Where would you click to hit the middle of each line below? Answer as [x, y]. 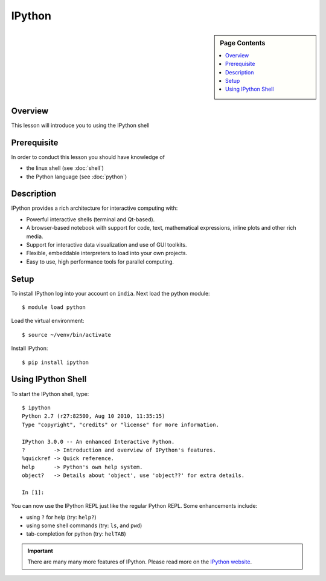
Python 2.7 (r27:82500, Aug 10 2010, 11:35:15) [94, 416]
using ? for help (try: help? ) [61, 517]
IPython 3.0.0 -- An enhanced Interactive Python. [98, 442]
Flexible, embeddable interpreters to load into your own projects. [107, 253]
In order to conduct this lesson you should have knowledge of [88, 157]
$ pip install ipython [56, 362]
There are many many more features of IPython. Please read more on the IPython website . [140, 562]
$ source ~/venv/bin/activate [67, 335]
